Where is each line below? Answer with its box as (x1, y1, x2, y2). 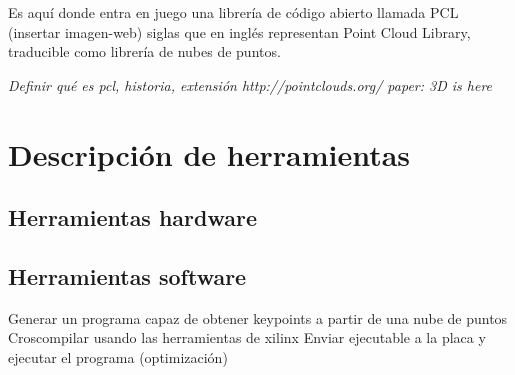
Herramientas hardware (8, 202, 258, 233)
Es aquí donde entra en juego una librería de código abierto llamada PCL (8, 2, 459, 22)
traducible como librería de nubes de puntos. (8, 41, 281, 62)
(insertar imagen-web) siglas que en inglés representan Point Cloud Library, (8, 21, 471, 42)
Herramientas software (8, 260, 247, 291)
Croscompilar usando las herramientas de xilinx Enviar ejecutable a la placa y (8, 327, 486, 348)
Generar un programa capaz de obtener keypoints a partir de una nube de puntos (8, 307, 508, 328)
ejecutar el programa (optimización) (8, 346, 228, 367)
